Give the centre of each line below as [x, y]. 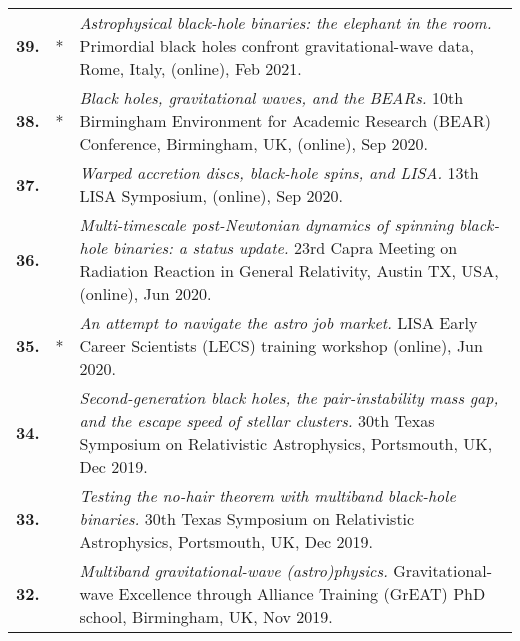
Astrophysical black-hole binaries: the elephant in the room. [285, 22]
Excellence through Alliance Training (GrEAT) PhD [302, 593]
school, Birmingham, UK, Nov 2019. [206, 616]
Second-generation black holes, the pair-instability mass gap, [289, 397]
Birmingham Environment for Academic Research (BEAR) [285, 120]
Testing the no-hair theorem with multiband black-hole [267, 495]
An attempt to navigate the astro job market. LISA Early [278, 322]
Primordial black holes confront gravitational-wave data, [276, 45]
